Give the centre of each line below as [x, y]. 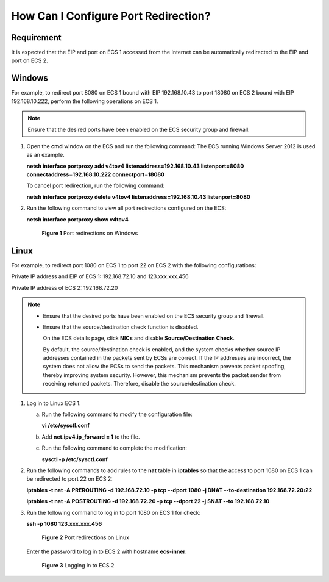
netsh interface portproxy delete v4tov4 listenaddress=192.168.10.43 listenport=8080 [139, 197]
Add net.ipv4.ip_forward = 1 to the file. [91, 437]
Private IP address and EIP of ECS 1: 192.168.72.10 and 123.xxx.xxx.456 [100, 276]
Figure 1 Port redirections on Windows [90, 233]
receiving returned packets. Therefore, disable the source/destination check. [139, 384]
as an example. [46, 155]
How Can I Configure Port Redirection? [111, 16]
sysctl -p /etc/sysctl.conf [75, 459]
